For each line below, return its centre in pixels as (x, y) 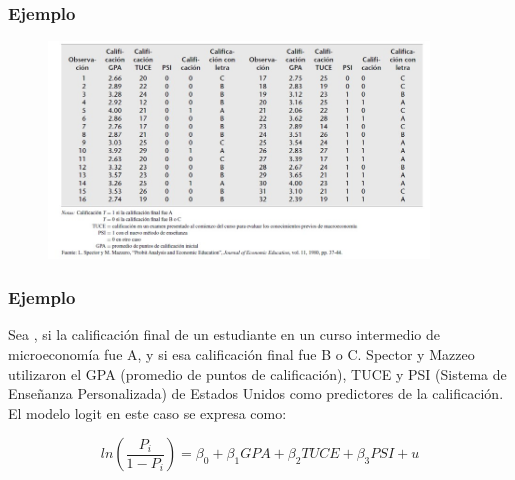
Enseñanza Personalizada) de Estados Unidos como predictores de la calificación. (256, 393)
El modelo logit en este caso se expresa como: (147, 412)
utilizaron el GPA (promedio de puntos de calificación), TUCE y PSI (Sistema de (257, 373)
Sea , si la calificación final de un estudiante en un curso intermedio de (224, 334)
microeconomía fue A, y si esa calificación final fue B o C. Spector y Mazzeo (241, 353)
